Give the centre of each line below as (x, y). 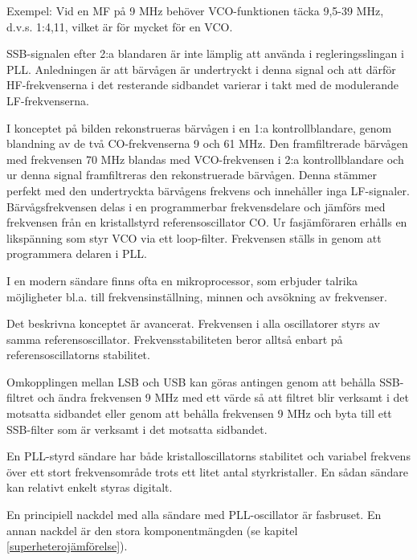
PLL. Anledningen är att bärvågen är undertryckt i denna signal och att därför (201, 69)
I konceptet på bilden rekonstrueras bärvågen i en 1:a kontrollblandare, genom (199, 127)
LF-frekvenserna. (48, 100)
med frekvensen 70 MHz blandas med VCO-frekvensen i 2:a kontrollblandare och (205, 159)
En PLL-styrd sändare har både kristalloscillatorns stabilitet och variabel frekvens (208, 456)
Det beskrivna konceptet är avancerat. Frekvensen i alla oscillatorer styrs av (193, 323)
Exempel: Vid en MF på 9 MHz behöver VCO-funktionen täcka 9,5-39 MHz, (195, 10)
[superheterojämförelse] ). (67, 546)
